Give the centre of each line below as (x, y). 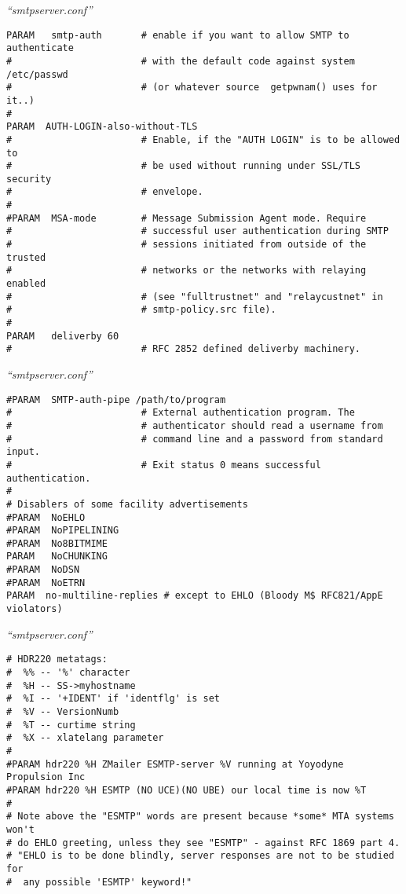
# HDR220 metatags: (57, 660)
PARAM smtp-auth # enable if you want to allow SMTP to (178, 35)
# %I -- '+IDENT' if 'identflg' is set (113, 699)
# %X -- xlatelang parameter (85, 738)
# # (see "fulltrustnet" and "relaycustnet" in (195, 297)
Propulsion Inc (46, 777)
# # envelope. (105, 192)
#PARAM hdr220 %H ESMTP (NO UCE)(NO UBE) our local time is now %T (187, 790)
